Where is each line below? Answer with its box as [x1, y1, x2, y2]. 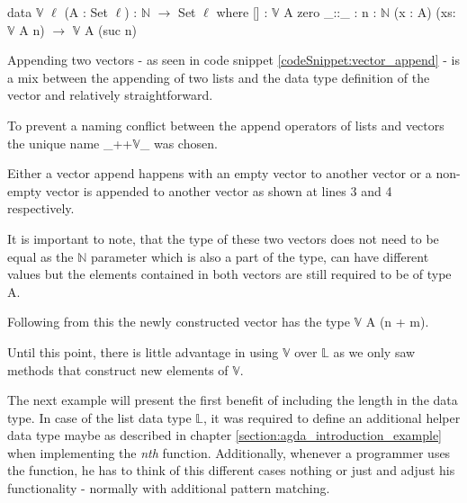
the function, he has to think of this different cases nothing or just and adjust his [7, 461, 455, 480]
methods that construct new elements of [7, 360, 229, 379]
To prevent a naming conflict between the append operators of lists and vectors [7, 115, 445, 134]
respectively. [7, 199, 75, 218]
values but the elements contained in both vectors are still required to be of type [7, 265, 452, 283]
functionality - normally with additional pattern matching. [7, 479, 330, 498]
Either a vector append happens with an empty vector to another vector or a [7, 164, 432, 183]
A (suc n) [84, 20, 137, 39]
